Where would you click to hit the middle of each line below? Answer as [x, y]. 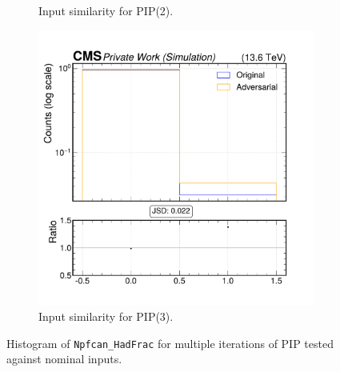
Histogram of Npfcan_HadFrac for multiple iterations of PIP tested [170, 343]
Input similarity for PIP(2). [106, 10]
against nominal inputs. [64, 359]
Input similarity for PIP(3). [106, 316]
